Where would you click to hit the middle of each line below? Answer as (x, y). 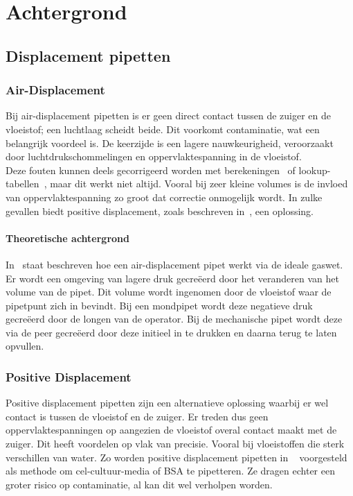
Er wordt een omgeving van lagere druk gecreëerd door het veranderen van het (172, 278)
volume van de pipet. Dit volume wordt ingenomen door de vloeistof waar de (169, 292)
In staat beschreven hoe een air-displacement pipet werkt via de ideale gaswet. (174, 264)
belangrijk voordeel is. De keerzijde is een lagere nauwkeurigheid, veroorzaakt (170, 143)
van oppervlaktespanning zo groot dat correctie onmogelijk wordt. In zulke (164, 197)
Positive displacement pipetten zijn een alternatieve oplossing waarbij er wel (167, 403)
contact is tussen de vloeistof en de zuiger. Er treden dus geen (137, 416)
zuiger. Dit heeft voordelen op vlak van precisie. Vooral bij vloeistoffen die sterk (175, 444)
